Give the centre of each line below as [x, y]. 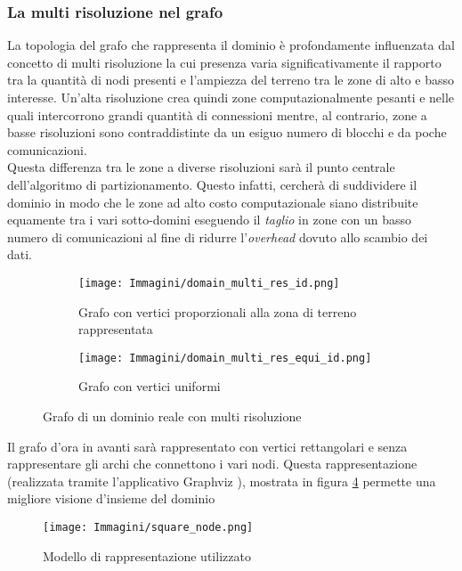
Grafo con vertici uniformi [150, 386]
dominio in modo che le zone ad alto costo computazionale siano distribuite [213, 202]
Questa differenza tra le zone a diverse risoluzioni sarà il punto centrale [201, 167]
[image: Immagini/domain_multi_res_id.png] [209, 283]
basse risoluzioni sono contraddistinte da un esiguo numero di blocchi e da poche [227, 132]
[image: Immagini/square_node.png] [148, 527]
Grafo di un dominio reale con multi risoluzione [172, 416]
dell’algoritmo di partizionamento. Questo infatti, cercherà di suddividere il [212, 184]
